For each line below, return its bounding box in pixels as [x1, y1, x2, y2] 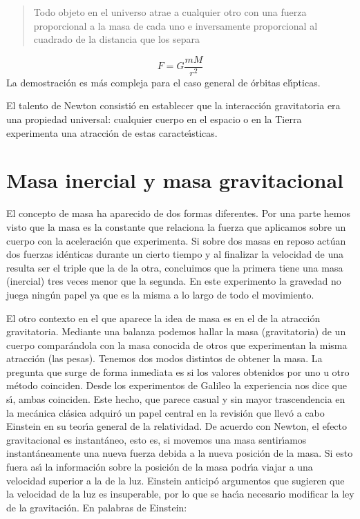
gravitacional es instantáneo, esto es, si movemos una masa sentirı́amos [6, 432, 307, 446]
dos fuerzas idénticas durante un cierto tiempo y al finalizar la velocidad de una [6, 247, 344, 261]
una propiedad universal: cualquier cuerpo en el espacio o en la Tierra [6, 112, 302, 126]
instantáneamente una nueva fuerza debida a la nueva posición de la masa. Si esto [6, 446, 353, 460]
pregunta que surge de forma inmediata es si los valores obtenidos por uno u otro [6, 364, 350, 379]
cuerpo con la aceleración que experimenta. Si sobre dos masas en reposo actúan [6, 233, 346, 247]
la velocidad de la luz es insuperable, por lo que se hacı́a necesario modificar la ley [6, 487, 354, 501]
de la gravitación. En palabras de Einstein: [6, 500, 187, 514]
